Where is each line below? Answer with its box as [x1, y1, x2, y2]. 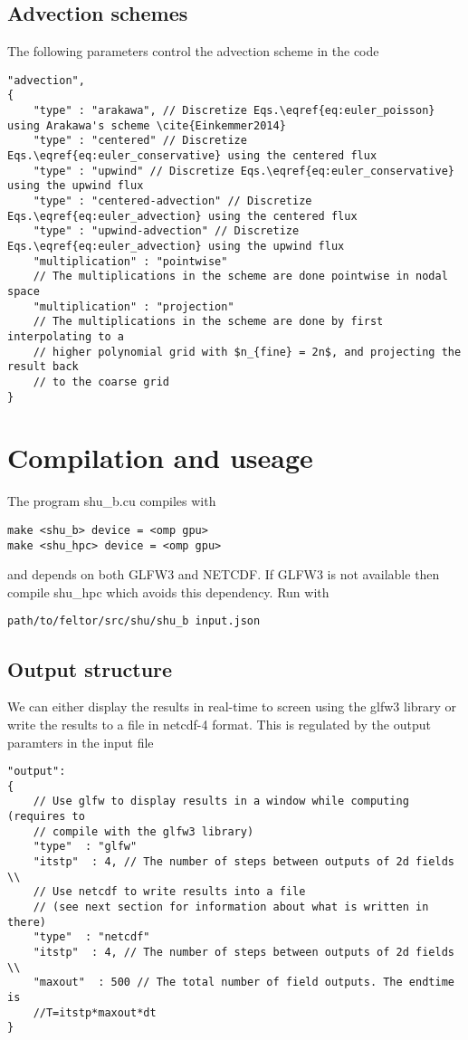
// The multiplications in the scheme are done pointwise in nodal [33, 270, 448, 283]
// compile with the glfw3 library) [33, 825, 254, 838]
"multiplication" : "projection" [33, 300, 234, 313]
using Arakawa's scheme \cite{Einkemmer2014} [7, 119, 286, 132]
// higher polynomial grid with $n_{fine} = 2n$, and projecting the [33, 345, 462, 358]
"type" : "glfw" [33, 840, 138, 854]
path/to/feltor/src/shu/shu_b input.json [7, 615, 261, 628]
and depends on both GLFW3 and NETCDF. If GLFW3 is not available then [7, 565, 440, 584]
